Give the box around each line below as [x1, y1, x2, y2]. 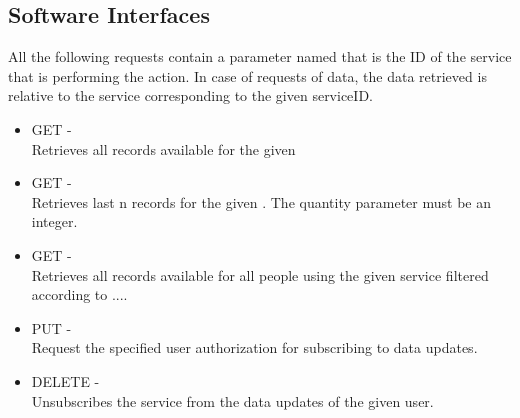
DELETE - [31, 370, 100, 391]
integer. [31, 211, 78, 232]
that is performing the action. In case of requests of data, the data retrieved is [8, 65, 487, 86]
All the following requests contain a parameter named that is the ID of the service [8, 46, 512, 67]
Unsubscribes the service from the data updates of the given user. [31, 390, 434, 411]
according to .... [31, 284, 128, 305]
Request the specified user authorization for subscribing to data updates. [31, 337, 478, 358]
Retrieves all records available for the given [31, 138, 296, 159]
